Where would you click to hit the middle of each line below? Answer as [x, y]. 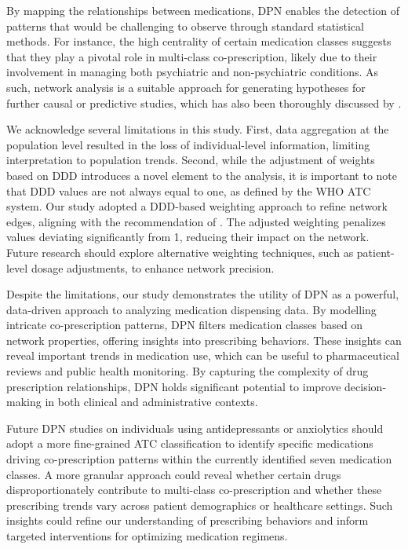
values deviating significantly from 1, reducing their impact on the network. [188, 237]
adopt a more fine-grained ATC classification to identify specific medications [190, 443]
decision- [366, 386]
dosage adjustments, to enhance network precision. [153, 267]
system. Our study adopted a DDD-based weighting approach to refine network [197, 206]
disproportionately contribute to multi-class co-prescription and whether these [194, 490]
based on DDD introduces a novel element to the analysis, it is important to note [202, 175]
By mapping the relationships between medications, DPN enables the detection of [203, 10]
